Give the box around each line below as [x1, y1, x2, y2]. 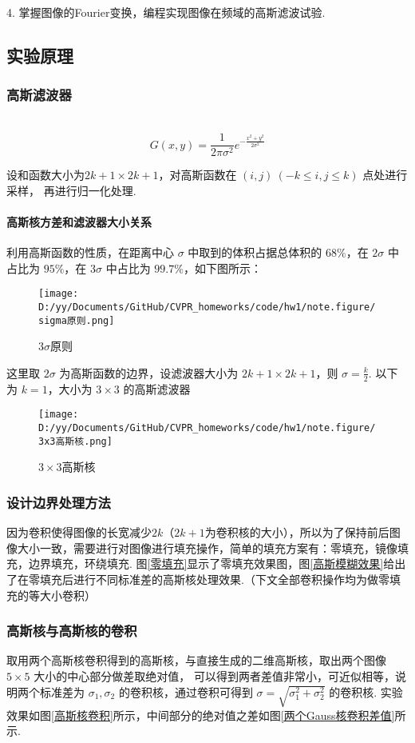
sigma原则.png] [38, 314, 115, 326]
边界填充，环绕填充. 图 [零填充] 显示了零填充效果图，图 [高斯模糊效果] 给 [28, 555, 395, 572]
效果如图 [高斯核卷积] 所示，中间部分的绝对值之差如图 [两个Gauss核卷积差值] [6, 706, 395, 723]
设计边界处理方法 [6, 492, 111, 512]
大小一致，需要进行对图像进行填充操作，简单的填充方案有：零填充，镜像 [17, 539, 397, 556]
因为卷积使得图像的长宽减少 [6, 524, 152, 541]
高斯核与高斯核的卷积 [6, 621, 137, 641]
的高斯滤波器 [123, 380, 191, 397]
